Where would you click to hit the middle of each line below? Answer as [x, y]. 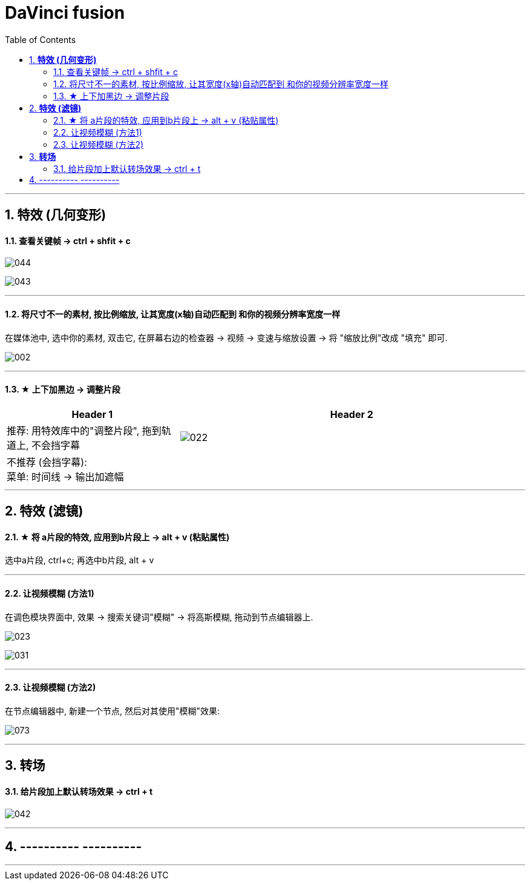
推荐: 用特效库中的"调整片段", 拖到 [84, 430]
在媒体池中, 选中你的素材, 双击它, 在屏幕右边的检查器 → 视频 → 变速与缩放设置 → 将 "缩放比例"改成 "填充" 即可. [226, 337]
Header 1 [92, 414]
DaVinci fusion [65, 13]
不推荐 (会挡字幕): [47, 462]
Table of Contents [41, 39]
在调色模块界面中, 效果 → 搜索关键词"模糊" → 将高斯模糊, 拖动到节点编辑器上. [159, 617]
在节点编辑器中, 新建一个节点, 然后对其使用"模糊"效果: [113, 711]
